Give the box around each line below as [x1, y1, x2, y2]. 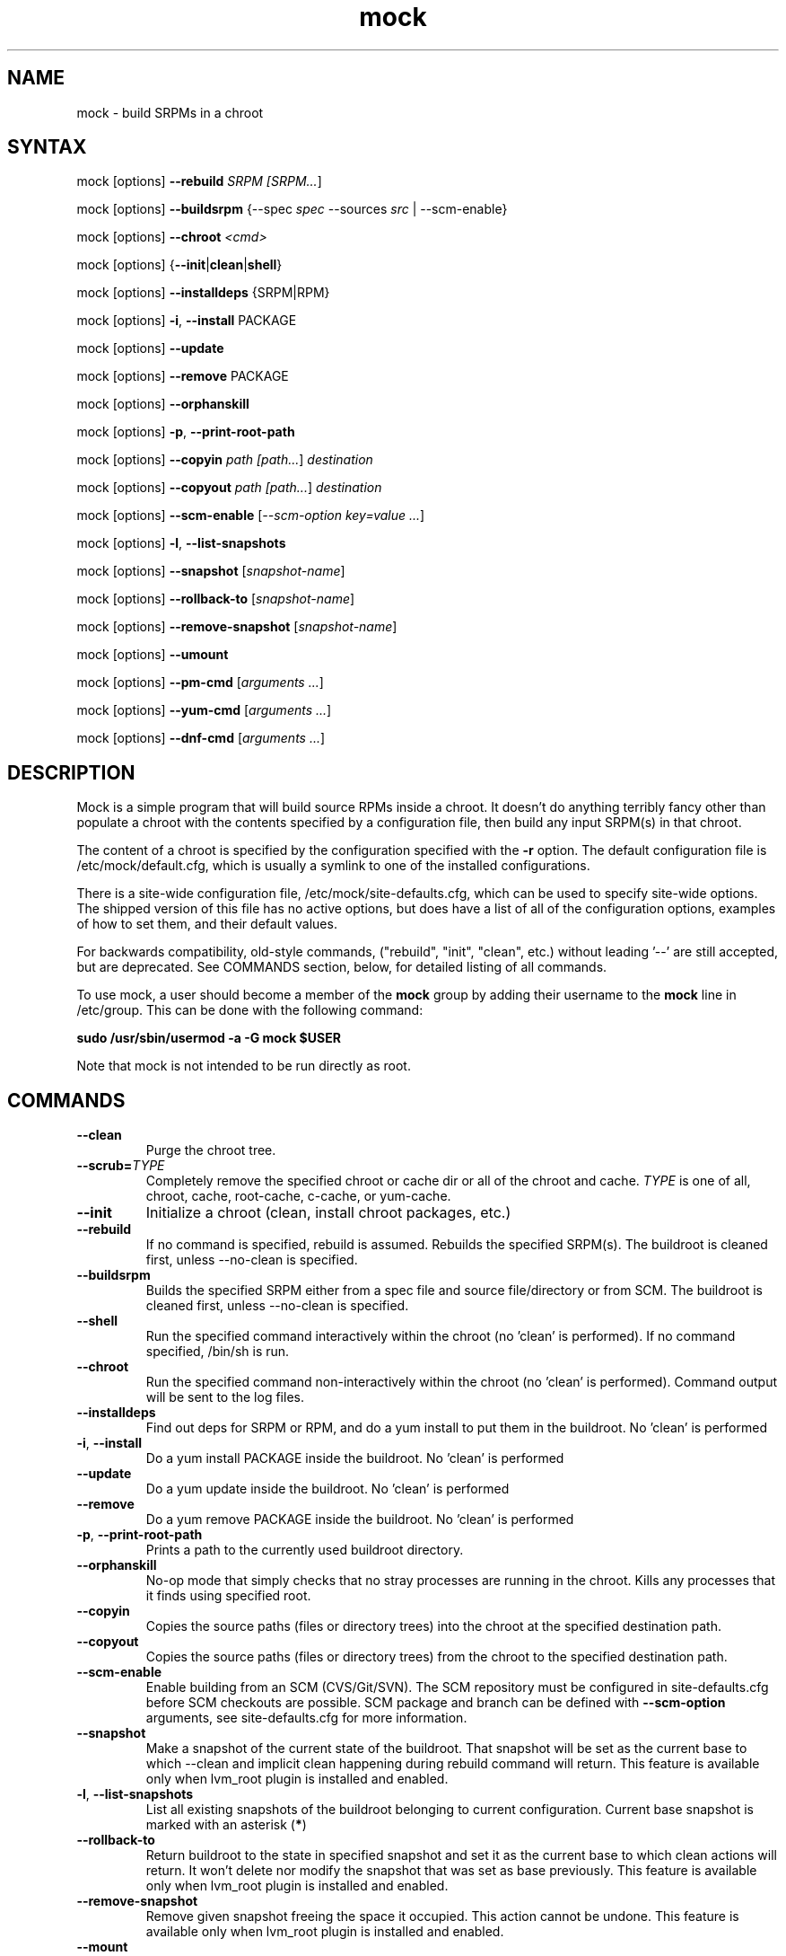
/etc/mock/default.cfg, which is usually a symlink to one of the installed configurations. [76, 858, 590, 874]
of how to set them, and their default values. [76, 916, 337, 932]
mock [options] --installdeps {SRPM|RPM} [76, 285, 330, 301]
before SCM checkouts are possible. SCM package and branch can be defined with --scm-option [145, 1695, 726, 1711]
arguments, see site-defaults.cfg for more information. [145, 1710, 467, 1726]
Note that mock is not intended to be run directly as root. [76, 1058, 411, 1074]
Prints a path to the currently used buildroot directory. [145, 1542, 464, 1558]
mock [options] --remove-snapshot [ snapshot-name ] [76, 619, 397, 635]
